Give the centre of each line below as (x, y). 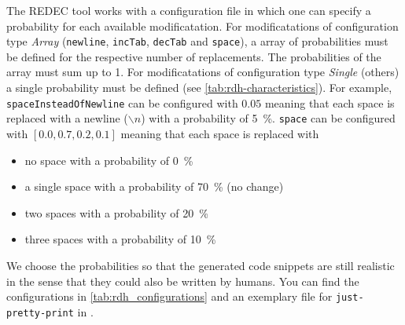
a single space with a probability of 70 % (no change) (154, 186)
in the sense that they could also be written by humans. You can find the (183, 281)
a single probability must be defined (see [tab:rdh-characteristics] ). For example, (199, 88)
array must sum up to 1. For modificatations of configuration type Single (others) (203, 72)
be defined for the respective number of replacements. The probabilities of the (194, 56)
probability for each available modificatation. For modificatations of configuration (202, 26)
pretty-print (40, 313)
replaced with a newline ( (67, 118)
